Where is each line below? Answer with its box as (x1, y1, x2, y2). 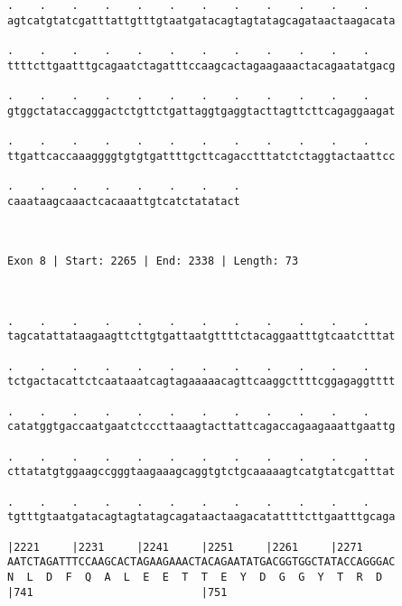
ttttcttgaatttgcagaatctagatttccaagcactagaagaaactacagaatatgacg (7, 59, 396, 72)
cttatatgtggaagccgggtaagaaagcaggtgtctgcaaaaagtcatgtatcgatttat (7, 465, 396, 479)
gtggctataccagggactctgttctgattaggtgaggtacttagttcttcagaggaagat (7, 104, 396, 117)
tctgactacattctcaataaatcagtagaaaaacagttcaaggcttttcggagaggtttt (7, 375, 396, 388)
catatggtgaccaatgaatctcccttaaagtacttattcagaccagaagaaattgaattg (7, 420, 396, 434)
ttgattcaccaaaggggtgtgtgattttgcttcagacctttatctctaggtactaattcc (7, 149, 396, 163)
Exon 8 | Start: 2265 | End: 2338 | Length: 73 (7, 255, 299, 268)
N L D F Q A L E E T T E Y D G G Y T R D (7, 570, 383, 583)
